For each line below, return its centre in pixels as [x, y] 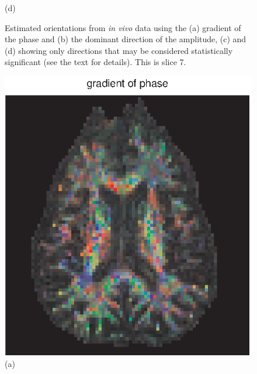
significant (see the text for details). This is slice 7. [95, 62]
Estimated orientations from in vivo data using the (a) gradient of [123, 27]
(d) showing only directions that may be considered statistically [119, 50]
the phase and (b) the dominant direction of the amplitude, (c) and [126, 39]
